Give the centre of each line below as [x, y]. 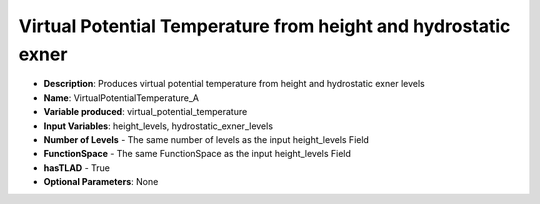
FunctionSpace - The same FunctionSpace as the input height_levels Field [197, 154]
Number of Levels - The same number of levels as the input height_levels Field [206, 139]
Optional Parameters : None [101, 182]
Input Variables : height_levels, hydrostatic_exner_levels [158, 126]
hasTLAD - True [76, 167]
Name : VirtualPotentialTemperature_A [121, 97]
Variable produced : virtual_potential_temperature [145, 112]
